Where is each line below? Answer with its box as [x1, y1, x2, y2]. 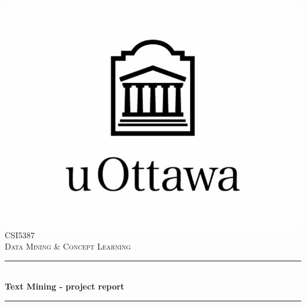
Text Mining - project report [5, 280, 125, 292]
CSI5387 [5, 228, 35, 241]
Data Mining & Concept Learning [5, 240, 131, 252]
